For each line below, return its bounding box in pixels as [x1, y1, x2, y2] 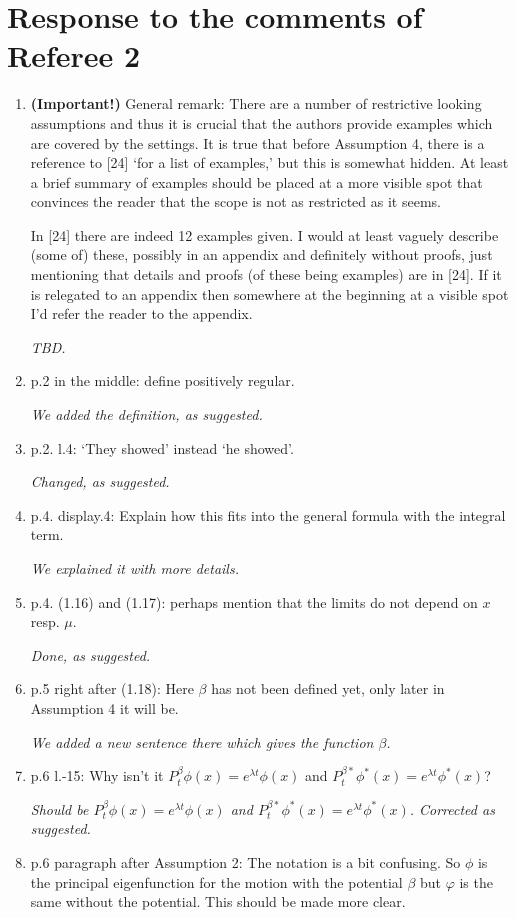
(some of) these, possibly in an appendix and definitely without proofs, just [30, 244, 493, 265]
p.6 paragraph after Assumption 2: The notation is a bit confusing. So [30, 851, 461, 872]
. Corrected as [409, 798, 495, 819]
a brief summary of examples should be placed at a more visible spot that [30, 171, 483, 192]
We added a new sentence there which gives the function [30, 731, 374, 752]
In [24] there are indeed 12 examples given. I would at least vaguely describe [30, 224, 499, 245]
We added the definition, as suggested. [30, 404, 263, 425]
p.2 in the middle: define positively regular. [30, 370, 295, 391]
